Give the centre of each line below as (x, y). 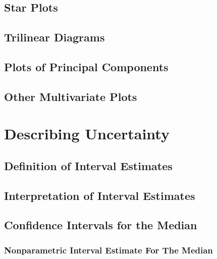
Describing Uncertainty (87, 134)
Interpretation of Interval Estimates (100, 195)
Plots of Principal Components (86, 66)
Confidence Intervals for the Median (101, 225)
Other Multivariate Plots (71, 96)
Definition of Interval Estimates (88, 165)
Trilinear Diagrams (55, 37)
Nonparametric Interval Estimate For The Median (108, 250)
